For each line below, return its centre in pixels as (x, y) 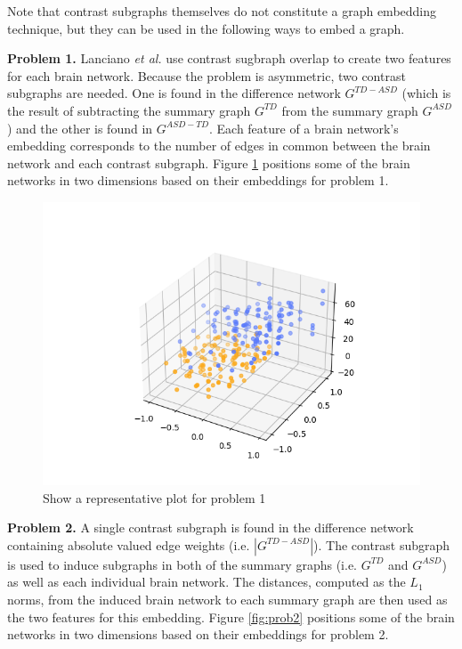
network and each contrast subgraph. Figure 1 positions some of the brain (209, 162)
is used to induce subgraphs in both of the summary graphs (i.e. (182, 564)
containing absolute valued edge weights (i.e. (129, 544)
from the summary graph (350, 110)
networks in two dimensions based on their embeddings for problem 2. (198, 634)
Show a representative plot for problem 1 (154, 497)
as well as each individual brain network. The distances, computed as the (207, 582)
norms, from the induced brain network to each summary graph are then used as (227, 599)
